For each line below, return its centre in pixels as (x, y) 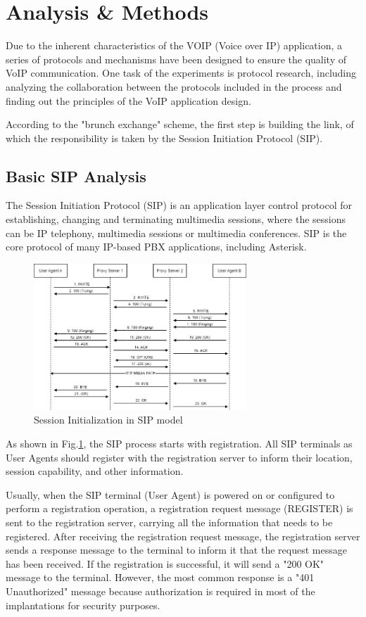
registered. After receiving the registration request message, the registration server (183, 536)
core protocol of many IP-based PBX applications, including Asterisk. (156, 247)
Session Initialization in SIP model (108, 420)
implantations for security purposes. (83, 605)
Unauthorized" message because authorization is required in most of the (160, 591)
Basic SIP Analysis (76, 176)
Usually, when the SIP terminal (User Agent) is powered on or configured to (170, 494)
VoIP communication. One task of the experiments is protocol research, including (181, 73)
